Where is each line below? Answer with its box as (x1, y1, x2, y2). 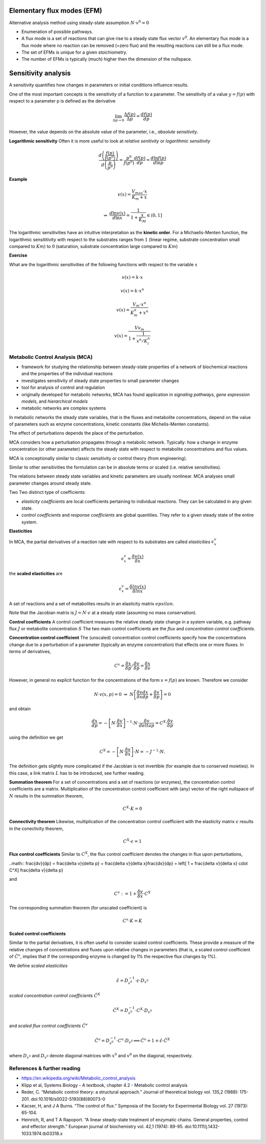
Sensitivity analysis (9, 69, 71, 77)
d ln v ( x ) (109, 210, 126, 216)
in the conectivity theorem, (9, 826, 64, 832)
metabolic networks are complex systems (21, 405, 106, 411)
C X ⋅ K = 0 (122, 805, 142, 811)
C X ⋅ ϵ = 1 (123, 838, 142, 844)
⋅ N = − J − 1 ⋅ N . (133, 748, 166, 754)
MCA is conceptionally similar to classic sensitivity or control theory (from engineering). (9, 455, 187, 461)
